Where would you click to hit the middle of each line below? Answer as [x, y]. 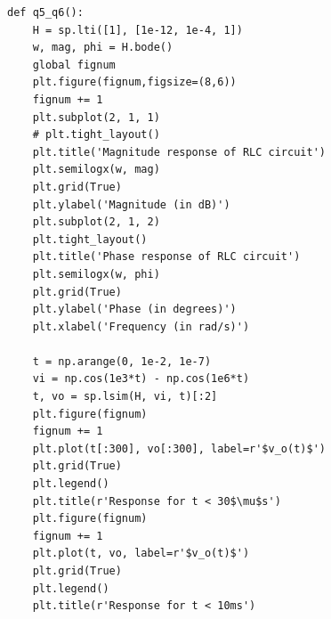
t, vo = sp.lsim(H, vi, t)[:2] [125, 397]
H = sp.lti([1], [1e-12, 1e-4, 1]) [137, 30]
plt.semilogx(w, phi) [96, 274]
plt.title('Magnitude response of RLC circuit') [179, 152]
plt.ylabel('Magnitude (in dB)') [131, 204]
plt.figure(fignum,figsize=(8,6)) [134, 82]
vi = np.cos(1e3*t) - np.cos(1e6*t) [141, 379]
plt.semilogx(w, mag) [96, 170]
